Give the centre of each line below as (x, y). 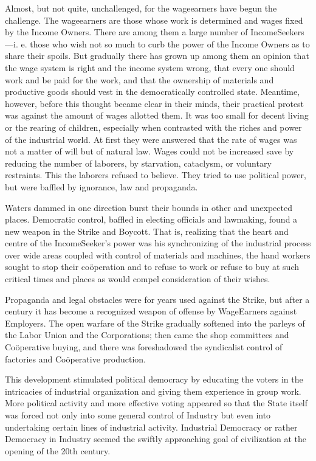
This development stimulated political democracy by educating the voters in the (154, 379)
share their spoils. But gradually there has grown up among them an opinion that (157, 56)
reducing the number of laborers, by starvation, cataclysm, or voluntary (138, 163)
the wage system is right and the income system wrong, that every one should (150, 67)
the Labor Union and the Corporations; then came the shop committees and (147, 335)
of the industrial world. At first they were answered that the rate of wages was (151, 139)
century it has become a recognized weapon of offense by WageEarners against (151, 311)
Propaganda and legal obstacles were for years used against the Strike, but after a (157, 299)
